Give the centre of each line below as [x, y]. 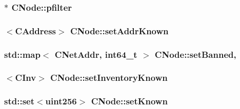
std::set [19, 101]
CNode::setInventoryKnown [109, 78]
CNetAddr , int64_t [96, 54]
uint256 [61, 101]
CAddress [36, 30]
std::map [22, 54]
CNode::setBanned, [195, 54]
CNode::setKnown [129, 101]
